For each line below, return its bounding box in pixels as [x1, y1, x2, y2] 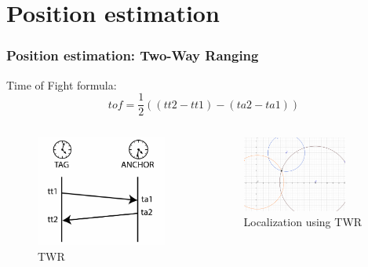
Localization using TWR [243, 214, 363, 230]
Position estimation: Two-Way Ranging [6, 46, 259, 65]
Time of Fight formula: [6, 76, 117, 93]
